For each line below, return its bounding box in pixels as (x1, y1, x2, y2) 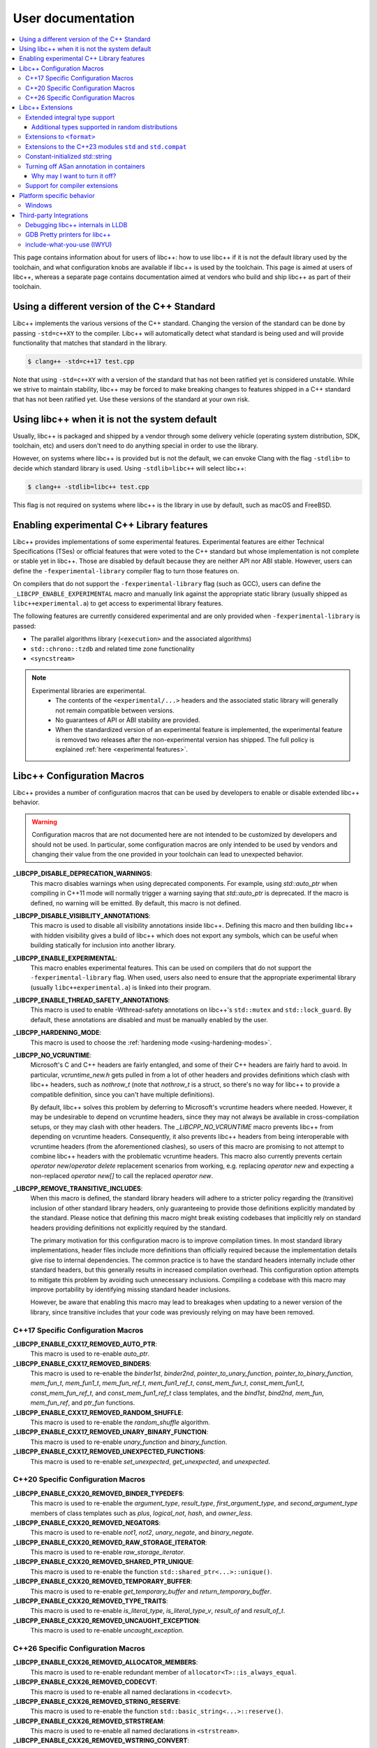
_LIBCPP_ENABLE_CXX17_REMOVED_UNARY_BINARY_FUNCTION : (13, 1428, 209, 1436)
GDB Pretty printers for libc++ (25, 231, 112, 239)
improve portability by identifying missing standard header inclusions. (30, 1285, 231, 1294)
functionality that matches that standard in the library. (13, 339, 168, 347)
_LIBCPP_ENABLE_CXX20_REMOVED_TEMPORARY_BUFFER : (13, 1577, 193, 1586)
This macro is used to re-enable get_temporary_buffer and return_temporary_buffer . (30, 1587, 272, 1596)
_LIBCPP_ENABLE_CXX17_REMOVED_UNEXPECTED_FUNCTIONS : (13, 1447, 206, 1456)
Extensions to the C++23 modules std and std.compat (25, 142, 187, 150)
